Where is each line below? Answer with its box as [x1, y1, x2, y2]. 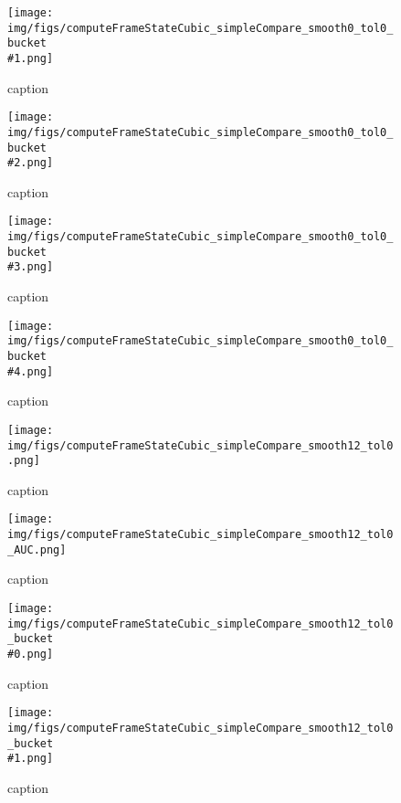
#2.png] [7, 156, 54, 170]
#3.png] [7, 260, 54, 274]
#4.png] [7, 365, 54, 378]
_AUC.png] [7, 543, 67, 556]
